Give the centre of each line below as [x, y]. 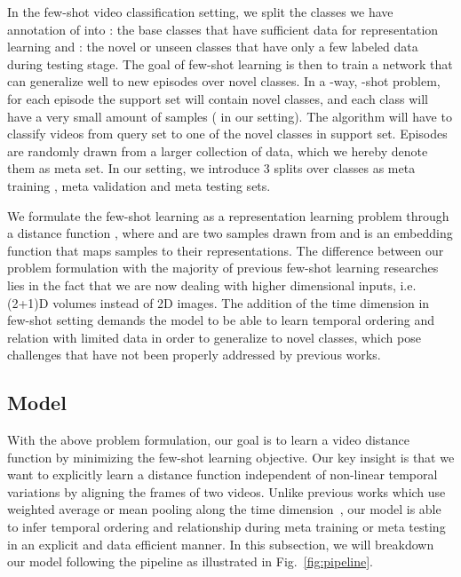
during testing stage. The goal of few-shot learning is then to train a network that [230, 63]
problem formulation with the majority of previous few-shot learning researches [223, 268]
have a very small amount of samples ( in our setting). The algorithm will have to [230, 116]
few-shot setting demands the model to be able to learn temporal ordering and [221, 320]
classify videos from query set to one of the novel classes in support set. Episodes [227, 134]
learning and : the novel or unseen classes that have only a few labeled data [213, 47]
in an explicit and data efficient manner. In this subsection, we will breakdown [221, 544]
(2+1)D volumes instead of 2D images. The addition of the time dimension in [219, 302]
